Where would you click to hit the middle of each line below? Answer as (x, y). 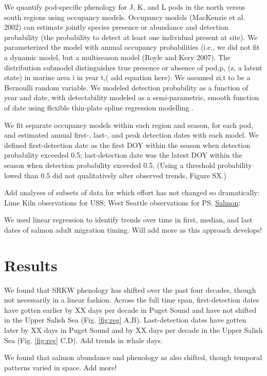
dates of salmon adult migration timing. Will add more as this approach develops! (133, 229)
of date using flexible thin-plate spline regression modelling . (99, 107)
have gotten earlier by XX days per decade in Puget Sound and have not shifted (130, 309)
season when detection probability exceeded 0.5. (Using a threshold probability (128, 165)
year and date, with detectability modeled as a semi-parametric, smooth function (132, 97)
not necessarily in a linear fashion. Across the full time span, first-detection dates (132, 300)
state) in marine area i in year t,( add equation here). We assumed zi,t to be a (127, 77)
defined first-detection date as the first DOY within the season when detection (127, 145)
